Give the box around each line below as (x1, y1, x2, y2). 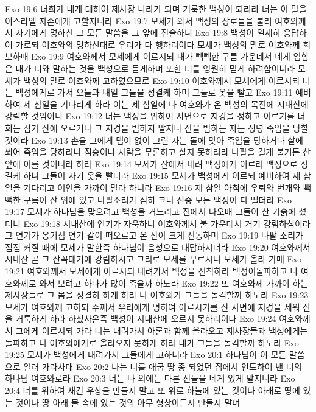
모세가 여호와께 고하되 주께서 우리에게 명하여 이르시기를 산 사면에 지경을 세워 (5, 300, 300, 313)
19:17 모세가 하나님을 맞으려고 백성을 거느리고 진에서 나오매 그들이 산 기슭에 (5, 205, 296, 218)
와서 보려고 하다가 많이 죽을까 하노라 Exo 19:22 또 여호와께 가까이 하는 (39, 276, 309, 289)
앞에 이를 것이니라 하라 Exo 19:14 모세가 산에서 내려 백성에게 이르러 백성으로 (5, 157, 298, 170)
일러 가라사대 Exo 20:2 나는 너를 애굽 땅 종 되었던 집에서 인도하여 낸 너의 (23, 360, 302, 372)
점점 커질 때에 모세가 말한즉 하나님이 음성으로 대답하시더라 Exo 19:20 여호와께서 (5, 240, 311, 253)
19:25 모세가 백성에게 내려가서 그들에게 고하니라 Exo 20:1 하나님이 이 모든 (5, 348, 287, 361)
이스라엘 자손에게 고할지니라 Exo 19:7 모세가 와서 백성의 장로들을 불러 (5, 14, 272, 27)
